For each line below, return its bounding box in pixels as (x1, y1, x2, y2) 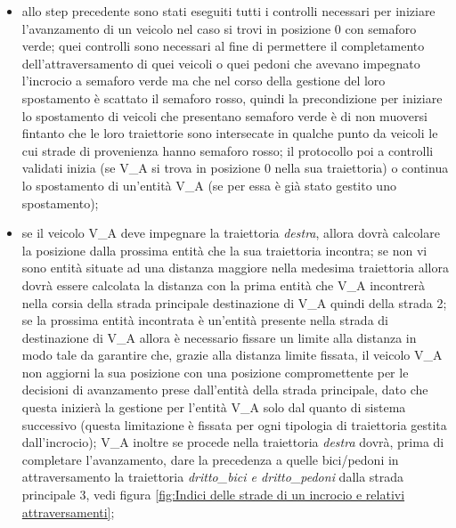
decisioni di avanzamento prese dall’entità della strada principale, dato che (21, 380, 428, 399)
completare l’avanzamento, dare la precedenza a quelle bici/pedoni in (21, 450, 399, 468)
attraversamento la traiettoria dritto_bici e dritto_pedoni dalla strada (21, 467, 404, 486)
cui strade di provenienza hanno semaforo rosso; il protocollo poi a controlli (21, 141, 434, 159)
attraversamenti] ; (21, 502, 115, 521)
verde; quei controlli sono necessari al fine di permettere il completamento (21, 37, 425, 55)
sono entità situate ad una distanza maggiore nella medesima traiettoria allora (21, 258, 449, 277)
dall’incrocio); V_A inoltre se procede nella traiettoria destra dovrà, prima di (21, 433, 444, 451)
